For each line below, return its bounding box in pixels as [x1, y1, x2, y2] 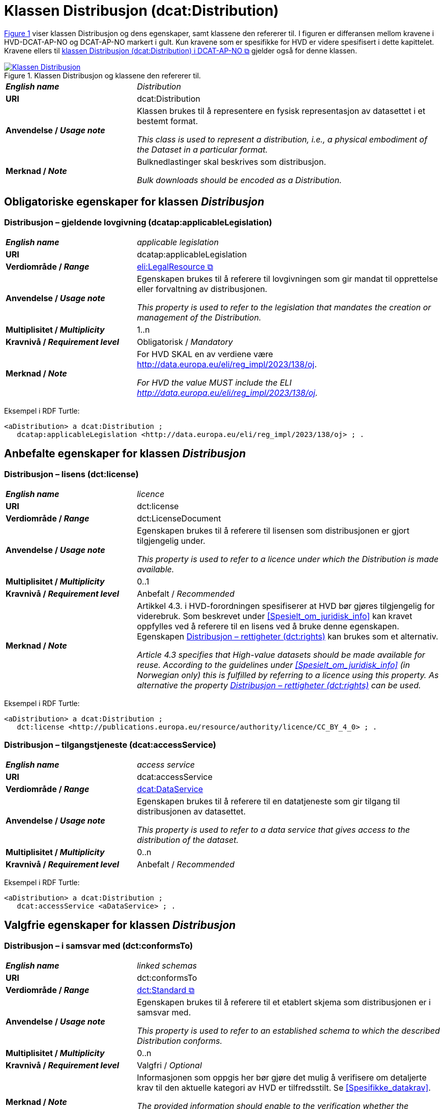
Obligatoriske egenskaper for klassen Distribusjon [4, 195, 264, 209]
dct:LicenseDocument [137, 513, 221, 524]
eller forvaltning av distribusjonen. [137, 283, 268, 294]
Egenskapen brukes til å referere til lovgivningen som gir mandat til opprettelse [137, 273, 438, 284]
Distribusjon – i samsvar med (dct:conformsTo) [4, 940, 193, 951]
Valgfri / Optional [137, 1060, 202, 1071]
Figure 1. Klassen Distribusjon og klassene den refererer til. [4, 71, 201, 80]
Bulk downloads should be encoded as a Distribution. [137, 174, 342, 185]
